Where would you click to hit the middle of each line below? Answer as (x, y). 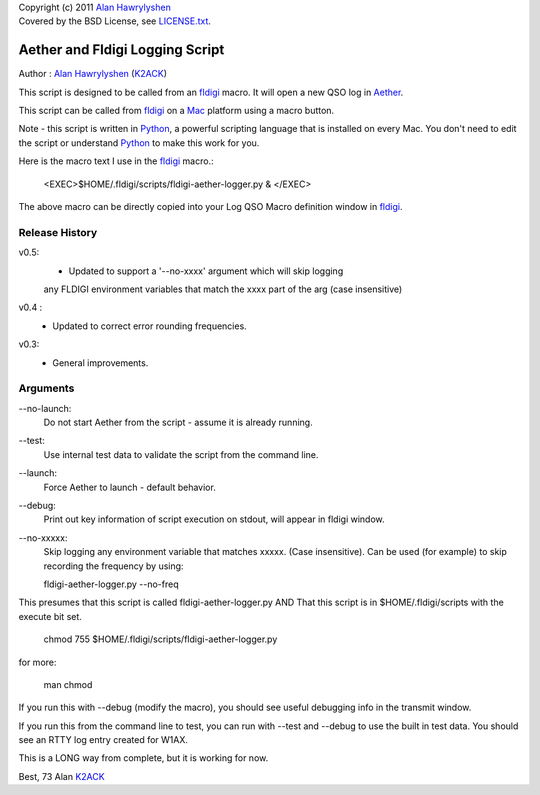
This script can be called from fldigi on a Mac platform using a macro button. (176, 111)
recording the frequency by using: (113, 566)
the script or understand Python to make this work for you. (139, 142)
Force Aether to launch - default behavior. (130, 487)
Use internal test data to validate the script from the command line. (181, 454)
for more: (37, 662)
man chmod (68, 684)
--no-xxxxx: (43, 537)
